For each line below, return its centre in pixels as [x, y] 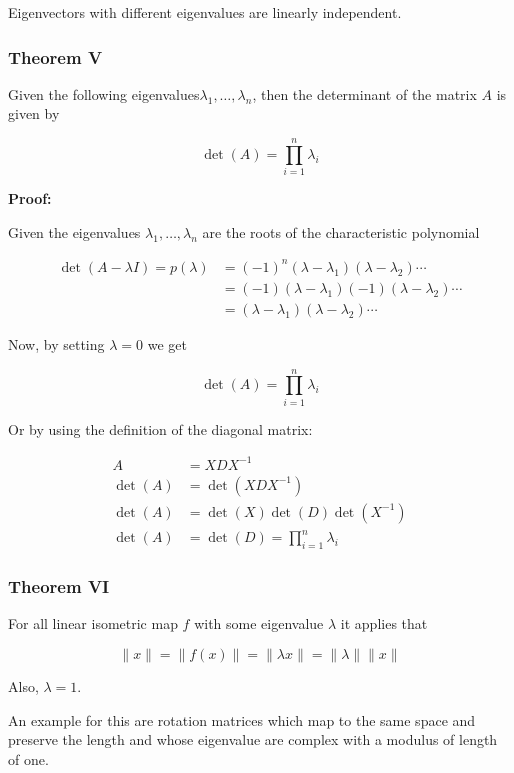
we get [167, 343]
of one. [28, 758]
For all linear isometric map [93, 623]
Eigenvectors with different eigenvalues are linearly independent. [205, 12]
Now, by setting [56, 343]
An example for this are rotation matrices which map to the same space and [242, 719]
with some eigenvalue [259, 623]
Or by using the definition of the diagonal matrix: [160, 428]
